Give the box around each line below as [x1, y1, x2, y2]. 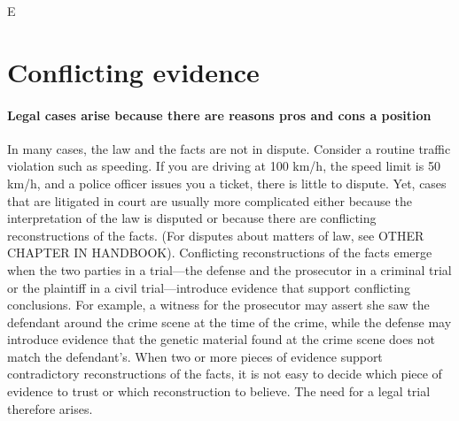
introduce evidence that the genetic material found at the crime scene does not [7, 330, 435, 348]
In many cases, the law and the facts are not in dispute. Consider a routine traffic [7, 139, 451, 157]
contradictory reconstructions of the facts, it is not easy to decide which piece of [7, 364, 442, 383]
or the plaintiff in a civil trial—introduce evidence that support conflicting [7, 278, 410, 296]
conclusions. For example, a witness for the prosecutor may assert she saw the [7, 295, 430, 314]
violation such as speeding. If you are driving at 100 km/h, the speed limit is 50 [7, 157, 440, 175]
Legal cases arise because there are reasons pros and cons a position [7, 105, 432, 124]
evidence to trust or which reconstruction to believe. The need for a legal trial [7, 382, 431, 401]
